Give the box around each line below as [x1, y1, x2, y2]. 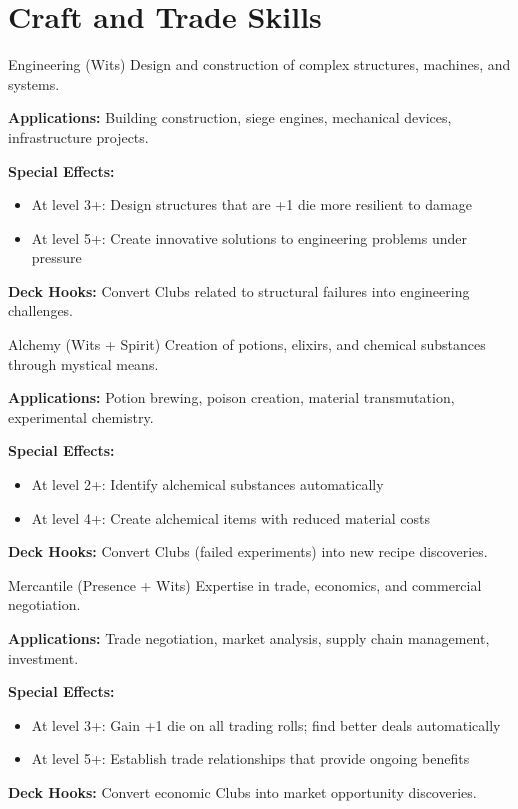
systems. [8, 73, 60, 94]
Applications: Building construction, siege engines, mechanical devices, [8, 107, 452, 128]
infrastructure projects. [8, 126, 149, 147]
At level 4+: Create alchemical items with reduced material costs [31, 507, 430, 528]
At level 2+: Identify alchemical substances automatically [31, 474, 384, 495]
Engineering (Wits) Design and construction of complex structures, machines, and [8, 54, 511, 75]
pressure [31, 247, 82, 268]
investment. [8, 647, 79, 668]
